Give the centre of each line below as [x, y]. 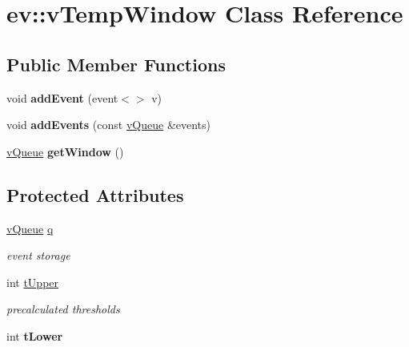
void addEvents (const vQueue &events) [109, 125]
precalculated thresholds [63, 309]
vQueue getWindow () [65, 151]
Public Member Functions [116, 64]
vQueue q [30, 228]
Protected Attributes [95, 194]
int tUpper [33, 282]
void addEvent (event [62, 97]
